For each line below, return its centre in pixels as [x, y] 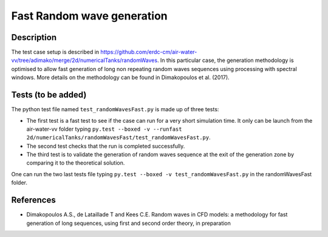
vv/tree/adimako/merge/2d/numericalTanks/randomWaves [84, 60]
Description [34, 37]
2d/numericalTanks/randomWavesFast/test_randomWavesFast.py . [118, 137]
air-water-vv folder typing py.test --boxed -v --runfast [104, 129]
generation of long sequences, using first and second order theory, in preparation [128, 223]
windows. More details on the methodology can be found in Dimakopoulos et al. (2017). [121, 77]
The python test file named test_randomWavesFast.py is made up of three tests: [115, 109]
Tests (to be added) [49, 95]
